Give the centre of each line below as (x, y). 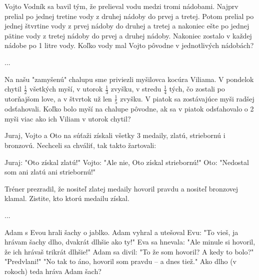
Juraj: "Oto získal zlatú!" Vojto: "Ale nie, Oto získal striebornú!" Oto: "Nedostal (127, 162)
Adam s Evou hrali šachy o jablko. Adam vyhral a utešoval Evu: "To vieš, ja (121, 232)
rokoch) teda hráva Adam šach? (53, 271)
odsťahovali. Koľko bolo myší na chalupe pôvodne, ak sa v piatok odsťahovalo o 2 (129, 109)
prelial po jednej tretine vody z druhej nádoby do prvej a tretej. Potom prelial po (129, 16)
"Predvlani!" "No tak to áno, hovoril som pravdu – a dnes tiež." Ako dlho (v (120, 261)
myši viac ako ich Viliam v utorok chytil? (68, 118)
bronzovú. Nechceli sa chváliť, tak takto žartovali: (80, 145)
